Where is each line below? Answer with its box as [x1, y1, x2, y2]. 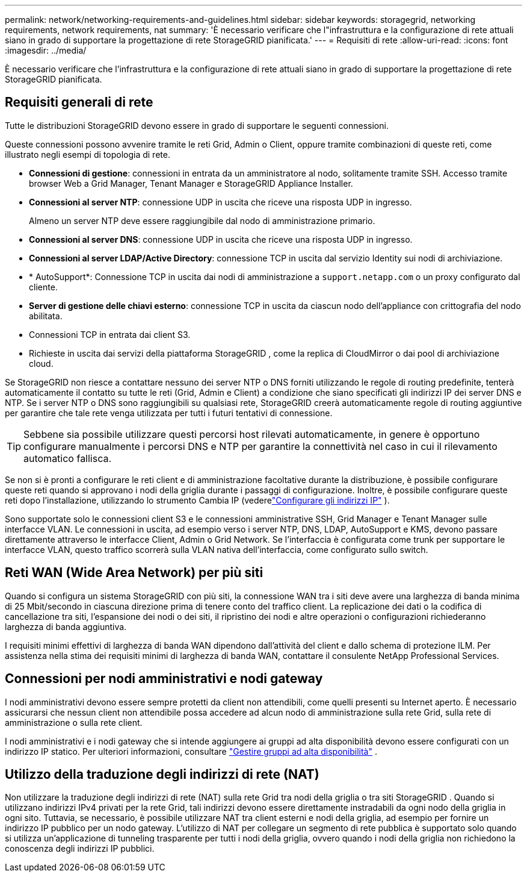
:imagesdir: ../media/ [5, 45, 87, 55]
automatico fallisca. [23, 452, 112, 464]
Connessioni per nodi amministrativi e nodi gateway [5, 671, 323, 687]
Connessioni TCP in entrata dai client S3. [29, 329, 191, 340]
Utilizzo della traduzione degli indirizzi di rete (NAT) [5, 766, 319, 782]
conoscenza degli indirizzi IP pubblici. [5, 843, 155, 854]
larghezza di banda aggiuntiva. [5, 621, 127, 632]
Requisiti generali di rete [5, 95, 153, 110]
